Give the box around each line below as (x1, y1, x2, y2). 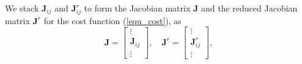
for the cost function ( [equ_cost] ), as (43, 14, 182, 27)
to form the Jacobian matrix (84, 2, 191, 14)
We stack (5, 2, 39, 14)
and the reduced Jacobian (201, 2, 298, 14)
